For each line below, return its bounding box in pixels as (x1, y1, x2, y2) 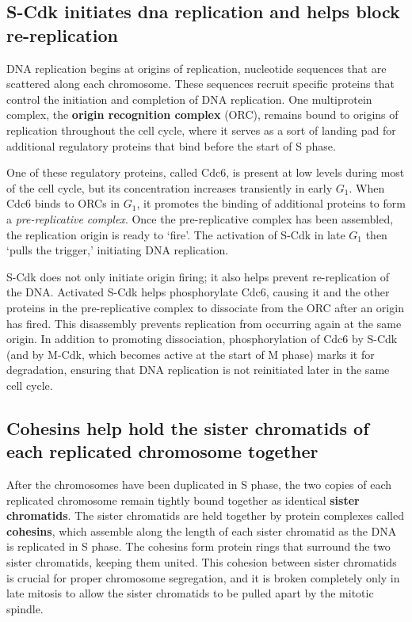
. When (349, 179, 385, 196)
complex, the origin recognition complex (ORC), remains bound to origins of (6, 106, 399, 123)
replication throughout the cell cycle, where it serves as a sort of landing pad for (6, 121, 396, 138)
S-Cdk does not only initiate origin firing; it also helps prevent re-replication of (6, 268, 390, 284)
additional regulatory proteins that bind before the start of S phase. (6, 137, 336, 154)
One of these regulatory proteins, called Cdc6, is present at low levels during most (6, 164, 405, 181)
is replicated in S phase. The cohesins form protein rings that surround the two (6, 538, 391, 555)
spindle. (6, 600, 44, 616)
